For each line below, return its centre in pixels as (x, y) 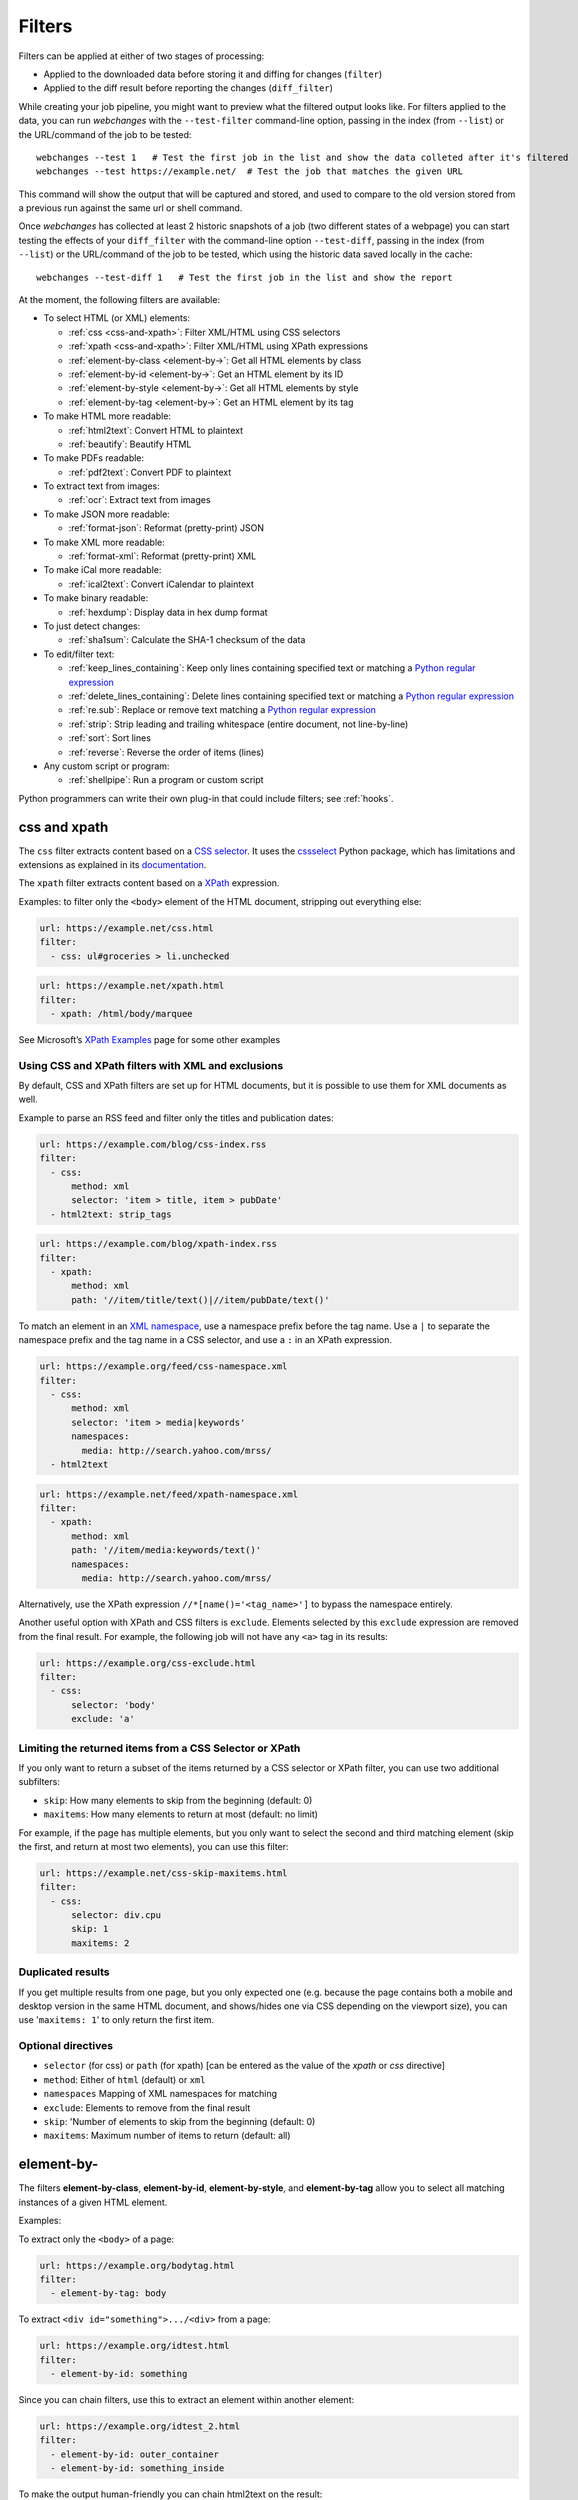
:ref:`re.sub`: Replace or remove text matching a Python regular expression (222, 710)
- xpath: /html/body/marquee (122, 1013)
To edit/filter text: (79, 654)
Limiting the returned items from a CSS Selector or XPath (159, 1748)
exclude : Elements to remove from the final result (147, 2107)
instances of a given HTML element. (93, 2202)
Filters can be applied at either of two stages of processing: (141, 56)
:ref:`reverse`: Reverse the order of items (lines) (166, 752)
